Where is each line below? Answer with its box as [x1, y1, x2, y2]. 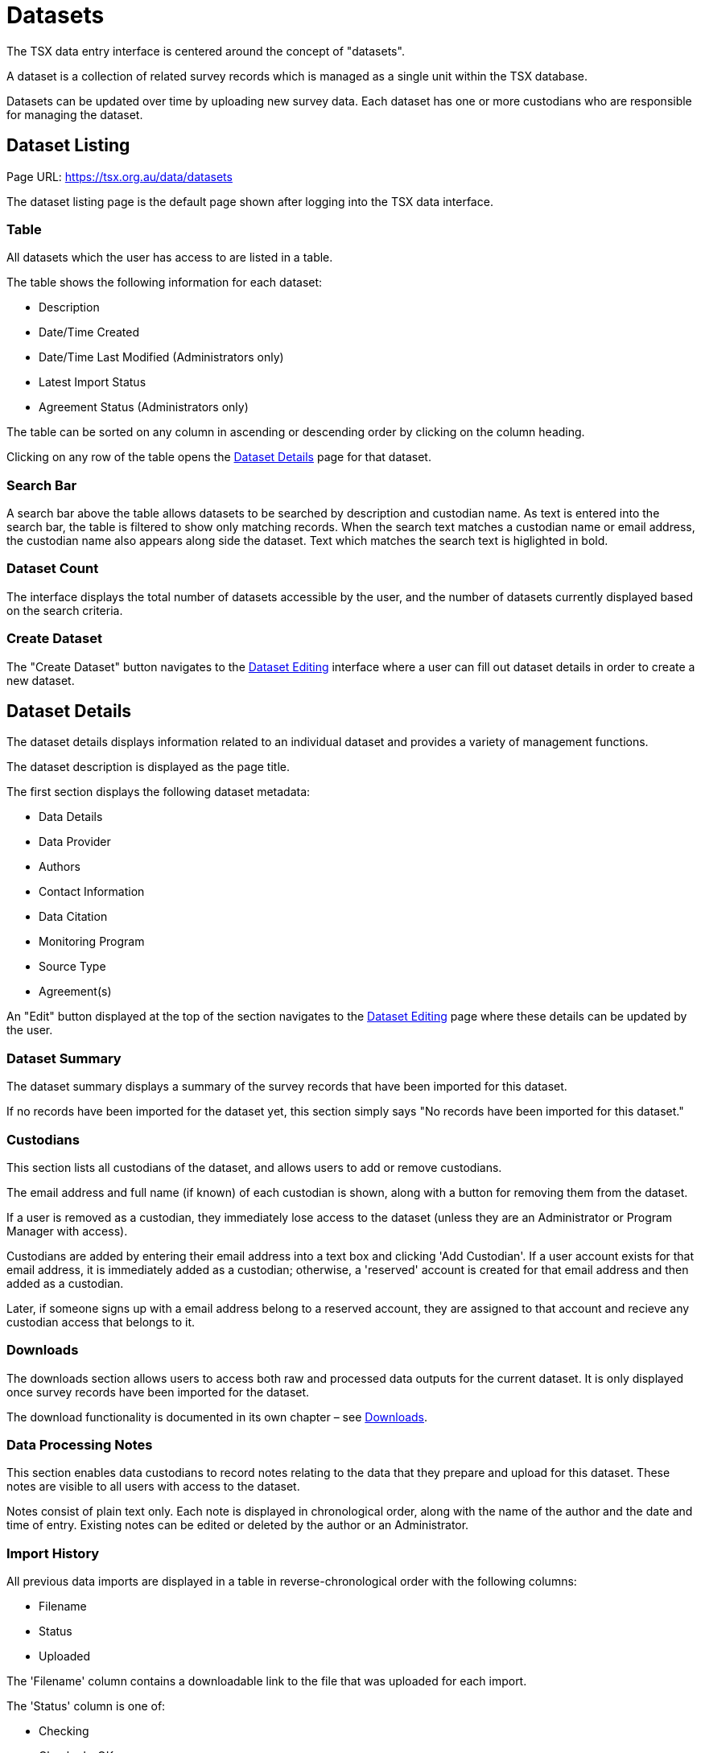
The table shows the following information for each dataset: [6, 275, 323, 290]
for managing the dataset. [6, 107, 143, 122]
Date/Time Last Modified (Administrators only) [39, 350, 284, 365]
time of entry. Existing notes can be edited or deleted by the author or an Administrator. [6, 1518, 469, 1532]
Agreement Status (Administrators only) [39, 400, 249, 415]
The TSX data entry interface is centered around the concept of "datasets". [6, 43, 405, 58]
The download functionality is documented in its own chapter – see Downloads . [6, 1409, 428, 1424]
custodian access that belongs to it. [6, 1314, 195, 1329]
